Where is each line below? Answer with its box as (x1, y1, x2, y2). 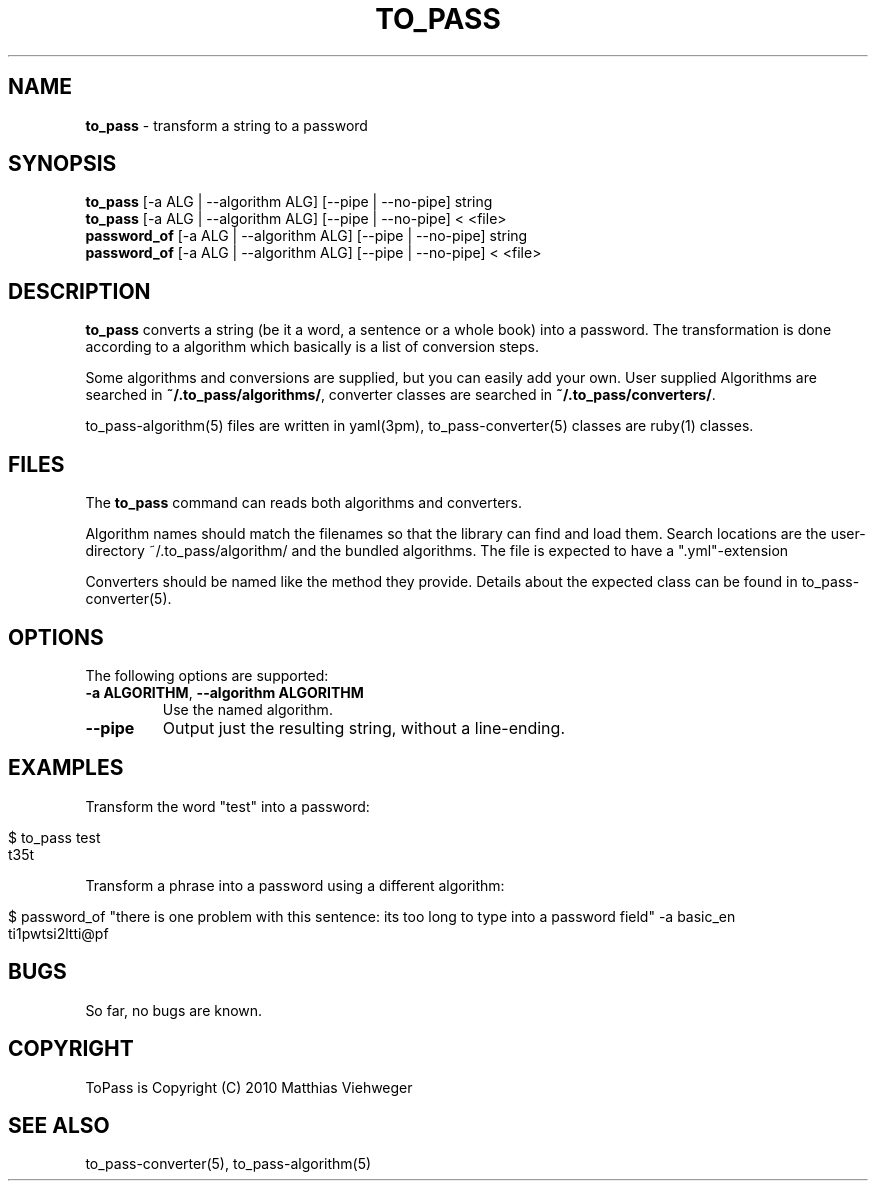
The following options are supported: (85, 666, 329, 684)
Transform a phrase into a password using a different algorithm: (85, 876, 505, 894)
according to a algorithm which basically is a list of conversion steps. (85, 338, 540, 356)
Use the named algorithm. (162, 700, 333, 718)
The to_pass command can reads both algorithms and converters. (85, 494, 522, 512)
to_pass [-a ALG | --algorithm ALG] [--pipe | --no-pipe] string (85, 193, 493, 211)
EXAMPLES (8, 755, 124, 781)
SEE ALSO (8, 1112, 110, 1138)
